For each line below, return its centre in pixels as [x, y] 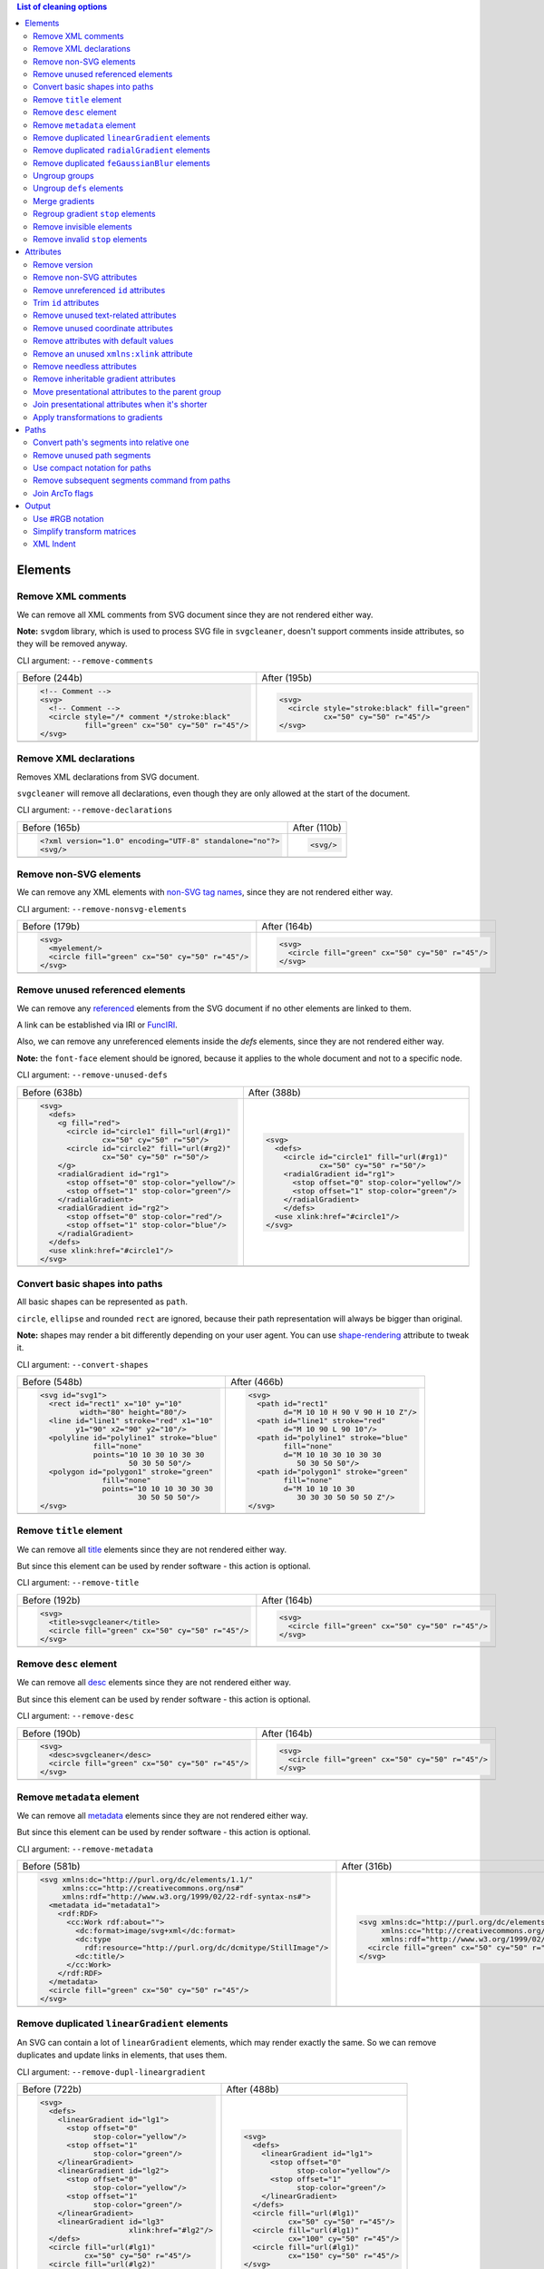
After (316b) [367, 1867]
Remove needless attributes [85, 366]
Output [38, 506]
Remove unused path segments [92, 455]
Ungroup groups [63, 176]
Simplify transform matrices [85, 532]
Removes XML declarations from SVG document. [108, 777]
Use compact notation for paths [92, 468]
